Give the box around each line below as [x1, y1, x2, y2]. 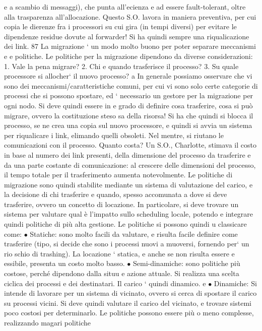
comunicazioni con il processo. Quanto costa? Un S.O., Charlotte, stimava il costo [4, 140, 256, 150]
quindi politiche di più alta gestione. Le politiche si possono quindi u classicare [4, 219, 247, 229]
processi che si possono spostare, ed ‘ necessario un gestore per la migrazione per [4, 90, 253, 101]
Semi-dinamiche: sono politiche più [133, 258, 240, 269]
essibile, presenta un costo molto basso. [4, 258, 125, 269]
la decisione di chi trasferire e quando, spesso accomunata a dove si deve [4, 189, 227, 200]
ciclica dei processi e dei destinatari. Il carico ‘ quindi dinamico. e [4, 278, 206, 288]
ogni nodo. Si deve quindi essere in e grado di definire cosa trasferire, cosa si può [4, 100, 253, 110]
